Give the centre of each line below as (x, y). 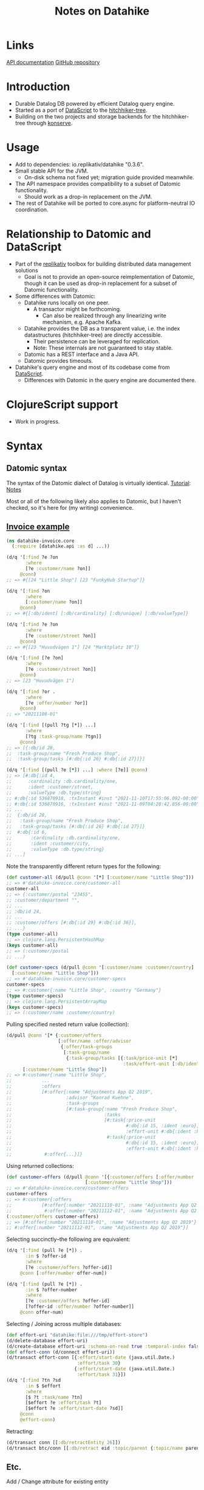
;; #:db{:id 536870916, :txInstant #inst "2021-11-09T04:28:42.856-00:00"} (104, 804)
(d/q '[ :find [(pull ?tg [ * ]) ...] (51, 725)
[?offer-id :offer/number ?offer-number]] (80, 1307)
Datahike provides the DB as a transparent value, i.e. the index (102, 328)
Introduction (38, 87)
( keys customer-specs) (35, 1007)
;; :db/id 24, (24, 912)
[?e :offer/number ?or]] (56, 703)
